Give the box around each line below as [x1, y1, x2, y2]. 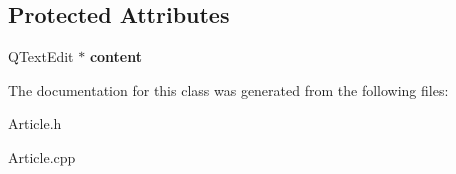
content [89, 46, 142, 67]
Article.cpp [8, 146, 76, 167]
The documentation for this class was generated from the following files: [8, 79, 449, 100]
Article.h [8, 113, 62, 134]
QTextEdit [8, 46, 74, 67]
